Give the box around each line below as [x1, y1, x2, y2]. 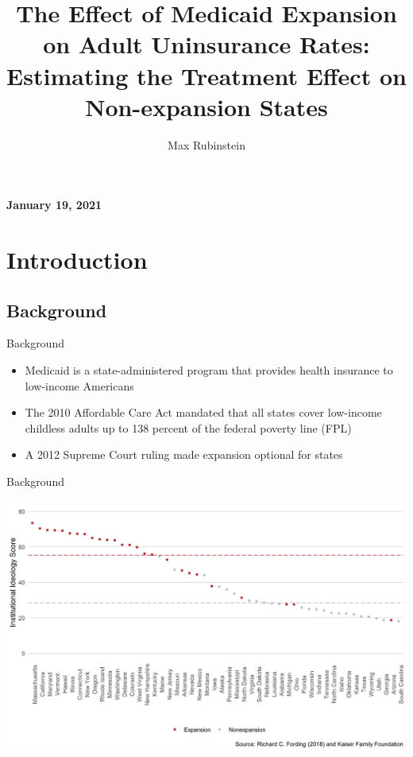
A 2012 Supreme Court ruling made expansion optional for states [25, 446, 343, 463]
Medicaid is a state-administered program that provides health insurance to [25, 362, 393, 378]
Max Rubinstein [168, 136, 245, 153]
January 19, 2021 [6, 196, 102, 213]
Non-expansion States [85, 90, 328, 122]
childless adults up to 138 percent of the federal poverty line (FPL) [25, 419, 352, 436]
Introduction [6, 243, 148, 276]
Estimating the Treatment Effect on [6, 59, 407, 91]
